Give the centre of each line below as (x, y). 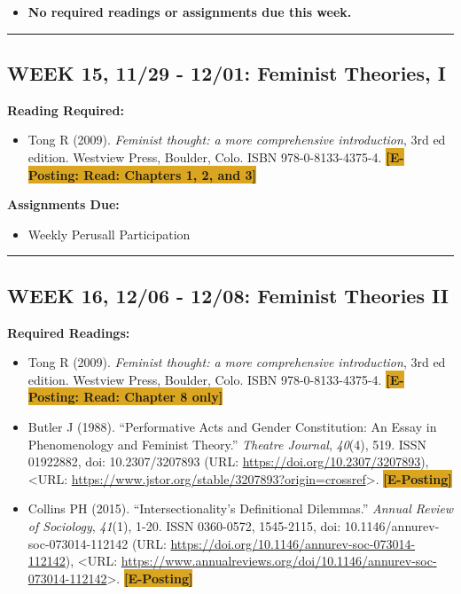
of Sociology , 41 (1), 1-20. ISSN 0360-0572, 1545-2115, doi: (184, 525)
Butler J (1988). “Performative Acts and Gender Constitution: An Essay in (232, 426)
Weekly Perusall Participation (109, 234)
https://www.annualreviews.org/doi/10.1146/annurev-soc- (279, 561)
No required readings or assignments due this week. (190, 12)
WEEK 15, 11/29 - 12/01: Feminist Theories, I (227, 72)
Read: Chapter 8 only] (153, 397)
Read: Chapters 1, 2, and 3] (170, 174)
